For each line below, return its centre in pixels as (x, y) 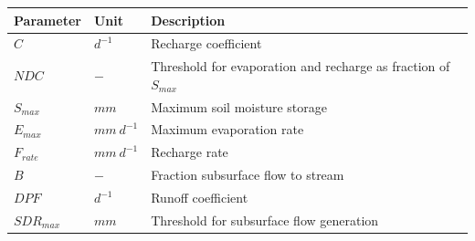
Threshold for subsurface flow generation (265, 220)
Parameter (47, 20)
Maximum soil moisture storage (239, 106)
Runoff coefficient (200, 197)
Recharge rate (190, 152)
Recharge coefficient (206, 43)
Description (188, 20)
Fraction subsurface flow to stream (248, 175)
